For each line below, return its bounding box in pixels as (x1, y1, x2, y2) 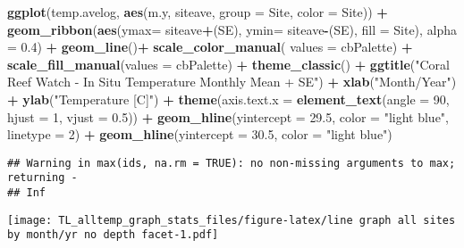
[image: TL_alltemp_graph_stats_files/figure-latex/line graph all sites (7, 213, 456, 227)
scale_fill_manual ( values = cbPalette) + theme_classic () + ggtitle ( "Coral (7, 54, 450, 73)
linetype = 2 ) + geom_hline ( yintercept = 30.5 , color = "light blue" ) (7, 125, 392, 144)
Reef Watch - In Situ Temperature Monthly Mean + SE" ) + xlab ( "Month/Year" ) (7, 72, 457, 91)
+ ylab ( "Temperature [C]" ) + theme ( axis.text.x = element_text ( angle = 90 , (7, 89, 450, 108)
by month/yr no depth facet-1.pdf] (7, 228, 219, 242)
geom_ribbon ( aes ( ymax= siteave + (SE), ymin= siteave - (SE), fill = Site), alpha (7, 20, 458, 38)
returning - (7, 171, 78, 185)
